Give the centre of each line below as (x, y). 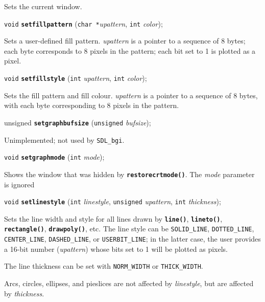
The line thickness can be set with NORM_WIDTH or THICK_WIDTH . (104, 266)
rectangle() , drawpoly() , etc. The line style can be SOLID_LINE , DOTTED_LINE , (129, 229)
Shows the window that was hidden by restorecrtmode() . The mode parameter (129, 174)
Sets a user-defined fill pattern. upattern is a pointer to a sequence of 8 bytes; (125, 41)
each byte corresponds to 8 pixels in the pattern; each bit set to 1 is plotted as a (130, 50)
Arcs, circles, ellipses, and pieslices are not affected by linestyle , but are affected (129, 283)
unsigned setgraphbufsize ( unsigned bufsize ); (78, 122)
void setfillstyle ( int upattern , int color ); (76, 78)
